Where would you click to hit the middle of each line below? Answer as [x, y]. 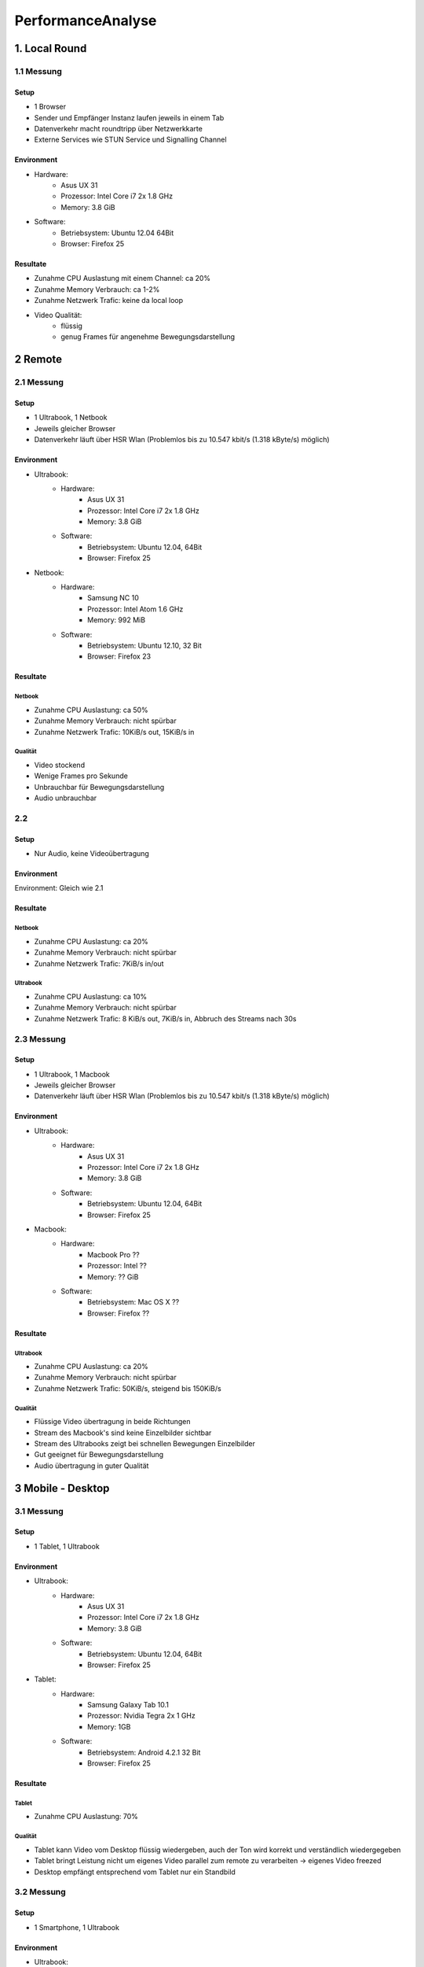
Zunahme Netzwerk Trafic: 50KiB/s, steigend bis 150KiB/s [128, 1388]
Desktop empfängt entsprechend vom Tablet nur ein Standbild [135, 1872]
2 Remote [38, 359]
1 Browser [50, 107]
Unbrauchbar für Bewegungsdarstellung [99, 787]
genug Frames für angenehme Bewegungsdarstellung [148, 337]
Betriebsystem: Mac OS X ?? [133, 1302]
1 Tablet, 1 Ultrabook [67, 1546]
